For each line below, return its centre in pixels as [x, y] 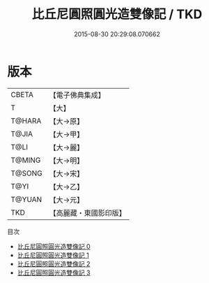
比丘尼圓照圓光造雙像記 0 [54, 246]
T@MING [26, 160]
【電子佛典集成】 [77, 95]
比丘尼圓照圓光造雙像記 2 [54, 263]
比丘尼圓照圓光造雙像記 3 [54, 273]
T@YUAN [26, 199]
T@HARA [26, 121]
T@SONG [27, 173]
